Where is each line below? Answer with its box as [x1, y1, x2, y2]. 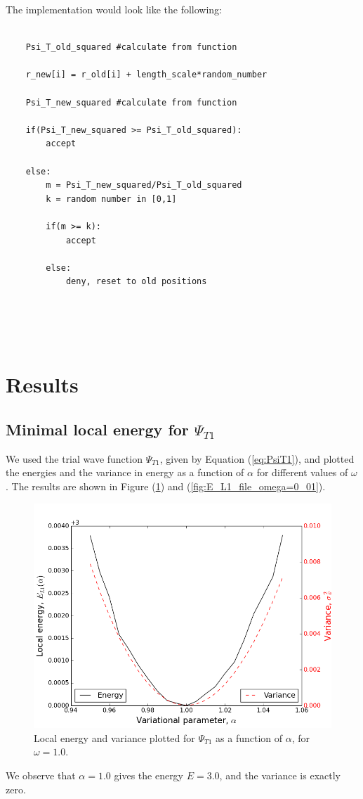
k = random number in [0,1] [46, 193, 177, 204]
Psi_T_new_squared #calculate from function [25, 97, 237, 108]
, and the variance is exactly [219, 767, 341, 782]
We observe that [6, 767, 76, 782]
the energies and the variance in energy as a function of [6, 465, 244, 480]
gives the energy [114, 767, 184, 782]
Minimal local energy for [6, 418, 189, 440]
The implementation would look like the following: [6, 2, 223, 16]
